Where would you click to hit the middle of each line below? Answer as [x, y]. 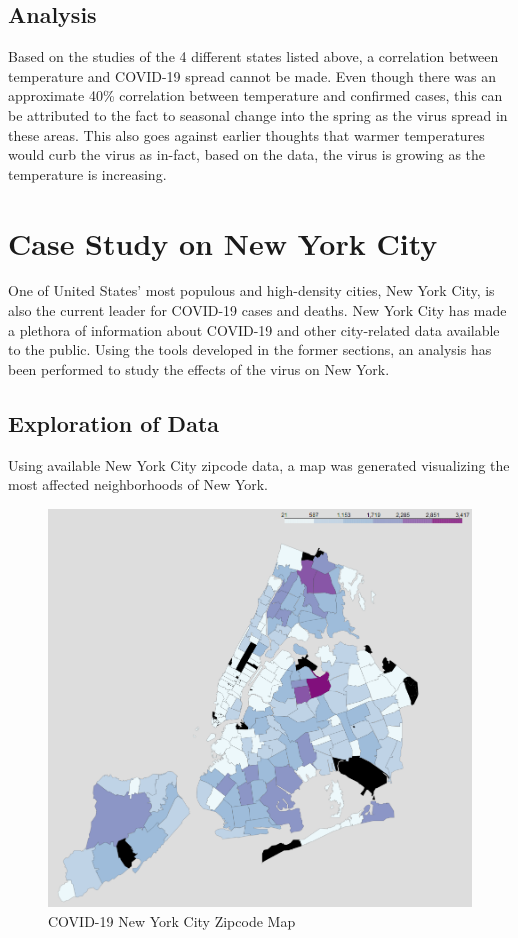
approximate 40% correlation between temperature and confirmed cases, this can [255, 95]
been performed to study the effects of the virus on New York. [199, 368]
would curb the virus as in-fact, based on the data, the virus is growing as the [247, 154]
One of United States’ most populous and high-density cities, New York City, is [251, 290]
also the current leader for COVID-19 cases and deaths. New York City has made [257, 310]
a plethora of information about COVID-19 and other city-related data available [254, 329]
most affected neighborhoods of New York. [138, 484]
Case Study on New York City [223, 242]
